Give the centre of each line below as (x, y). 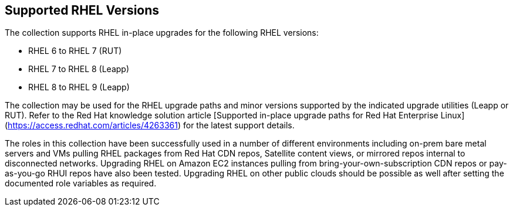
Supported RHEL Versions (82, 10)
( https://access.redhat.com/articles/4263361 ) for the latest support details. (150, 125)
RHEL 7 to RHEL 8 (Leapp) (79, 69)
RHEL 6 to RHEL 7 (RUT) (75, 51)
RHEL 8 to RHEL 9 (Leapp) (79, 87)
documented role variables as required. (81, 183)
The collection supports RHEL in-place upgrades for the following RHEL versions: (162, 33)
